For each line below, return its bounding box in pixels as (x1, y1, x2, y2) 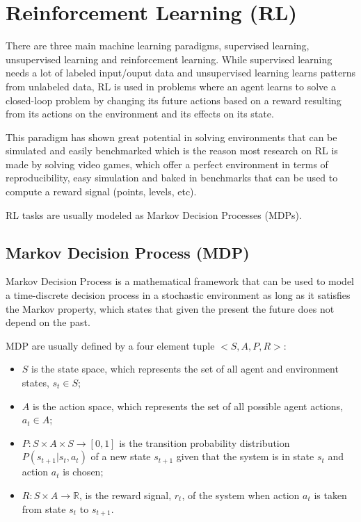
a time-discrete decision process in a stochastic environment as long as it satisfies (6, 288, 351, 302)
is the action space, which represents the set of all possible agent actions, (32, 398, 343, 413)
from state (22, 501, 66, 516)
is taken (314, 487, 347, 502)
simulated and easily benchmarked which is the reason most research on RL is (6, 143, 338, 158)
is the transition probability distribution (119, 435, 290, 450)
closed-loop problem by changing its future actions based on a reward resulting (6, 92, 342, 107)
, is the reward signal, (79, 487, 172, 502)
